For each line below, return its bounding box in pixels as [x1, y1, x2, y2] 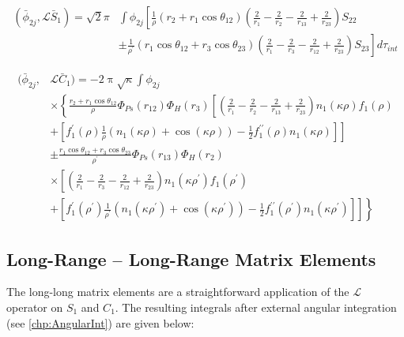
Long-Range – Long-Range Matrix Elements [6, 246, 376, 271]
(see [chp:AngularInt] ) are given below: [6, 314, 194, 331]
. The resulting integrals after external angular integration [115, 298, 397, 315]
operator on [6, 298, 63, 315]
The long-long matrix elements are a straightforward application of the [6, 283, 349, 300]
